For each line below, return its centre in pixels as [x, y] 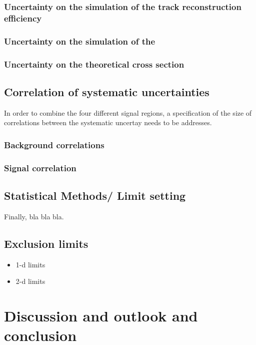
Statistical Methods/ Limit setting [95, 195]
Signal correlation [40, 167]
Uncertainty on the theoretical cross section [94, 64]
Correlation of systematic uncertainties [107, 91]
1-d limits [30, 264]
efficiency [23, 18]
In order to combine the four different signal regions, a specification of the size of [128, 112]
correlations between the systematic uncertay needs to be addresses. [108, 122]
